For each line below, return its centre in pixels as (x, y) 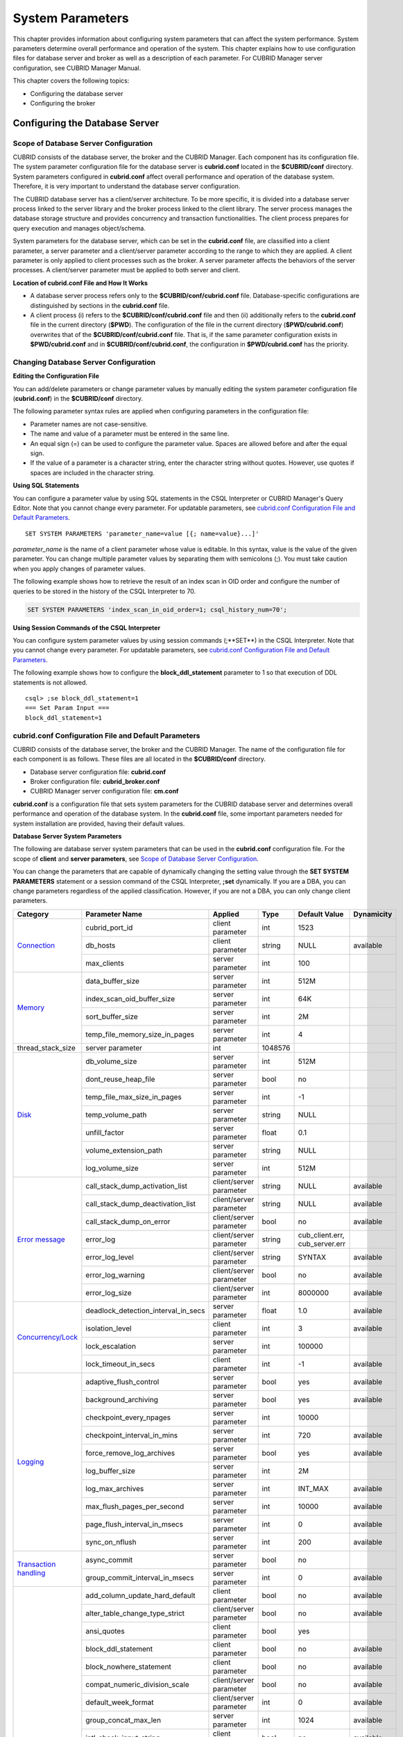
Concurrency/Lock (48, 1337)
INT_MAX (313, 1488)
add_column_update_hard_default (140, 1595)
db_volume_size (111, 1061)
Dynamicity (373, 914)
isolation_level (109, 1328)
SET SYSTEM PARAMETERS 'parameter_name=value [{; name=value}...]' (142, 534)
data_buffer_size (113, 981)
